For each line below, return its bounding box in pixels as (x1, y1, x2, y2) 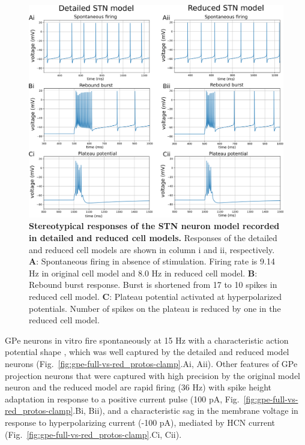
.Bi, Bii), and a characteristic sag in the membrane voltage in (73, 404, 298, 417)
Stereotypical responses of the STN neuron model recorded (29, 220, 280, 232)
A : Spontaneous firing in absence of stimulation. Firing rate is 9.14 (29, 255, 275, 267)
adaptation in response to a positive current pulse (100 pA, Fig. (5, 392, 240, 405)
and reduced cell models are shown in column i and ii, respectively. (29, 243, 275, 255)
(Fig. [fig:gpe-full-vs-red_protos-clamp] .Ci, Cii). (5, 428, 182, 440)
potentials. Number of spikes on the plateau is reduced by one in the (29, 302, 281, 314)
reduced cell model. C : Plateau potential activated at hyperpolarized (29, 290, 282, 302)
